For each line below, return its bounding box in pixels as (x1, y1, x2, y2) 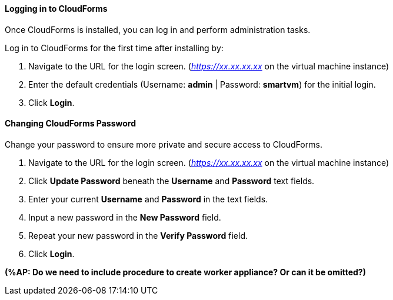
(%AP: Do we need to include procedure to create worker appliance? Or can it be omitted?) (5, 266, 366, 277)
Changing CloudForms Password (5, 118, 136, 129)
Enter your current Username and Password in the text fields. (28, 194, 268, 204)
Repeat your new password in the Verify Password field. (28, 230, 248, 241)
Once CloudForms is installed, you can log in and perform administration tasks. (5, 24, 311, 35)
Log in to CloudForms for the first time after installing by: (5, 42, 224, 53)
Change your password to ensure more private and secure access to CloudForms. (5, 139, 322, 149)
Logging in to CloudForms (5, 4, 108, 14)
